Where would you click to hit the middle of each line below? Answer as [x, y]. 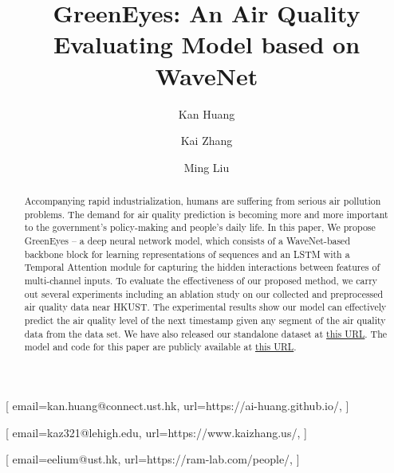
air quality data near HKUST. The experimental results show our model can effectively [205, 307]
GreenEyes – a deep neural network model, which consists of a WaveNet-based [187, 241]
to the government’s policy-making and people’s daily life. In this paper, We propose [200, 227]
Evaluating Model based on [207, 44]
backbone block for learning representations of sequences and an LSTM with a [187, 254]
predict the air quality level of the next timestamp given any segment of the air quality [205, 320]
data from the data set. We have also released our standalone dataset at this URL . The [206, 333]
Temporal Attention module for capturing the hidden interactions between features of [202, 267]
